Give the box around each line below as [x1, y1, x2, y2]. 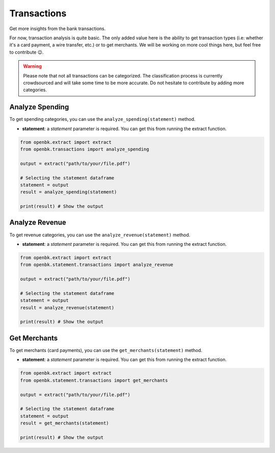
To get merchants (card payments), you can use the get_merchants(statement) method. [9, 347, 203, 353]
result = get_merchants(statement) [20, 420, 109, 426]
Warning [23, 63, 42, 69]
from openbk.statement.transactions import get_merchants [20, 377, 168, 383]
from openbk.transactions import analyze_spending [20, 146, 150, 152]
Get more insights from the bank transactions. [9, 26, 106, 32]
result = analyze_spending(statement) [20, 189, 117, 195]
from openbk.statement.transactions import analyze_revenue [20, 262, 174, 268]
